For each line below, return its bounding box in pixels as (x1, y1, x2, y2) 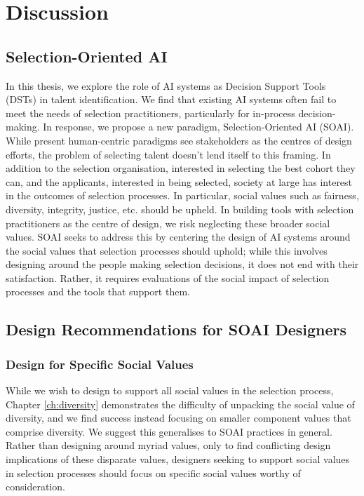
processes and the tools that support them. (6, 284, 190, 299)
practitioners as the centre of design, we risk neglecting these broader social (6, 215, 330, 230)
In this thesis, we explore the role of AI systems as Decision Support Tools (6, 78, 326, 93)
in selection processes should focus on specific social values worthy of (6, 465, 301, 480)
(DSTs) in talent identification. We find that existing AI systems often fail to (6, 92, 337, 107)
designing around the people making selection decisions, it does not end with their (6, 257, 359, 272)
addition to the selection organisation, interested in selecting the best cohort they (6, 161, 356, 175)
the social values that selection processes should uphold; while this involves (6, 243, 328, 257)
